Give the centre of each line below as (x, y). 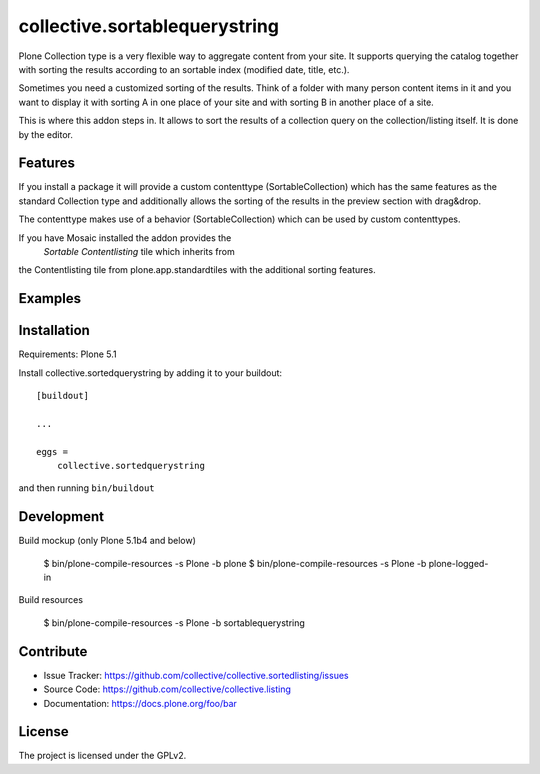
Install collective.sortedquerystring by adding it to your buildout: (150, 372)
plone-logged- (458, 563)
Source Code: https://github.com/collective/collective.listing (167, 689)
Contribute (53, 651)
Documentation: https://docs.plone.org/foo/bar (140, 703)
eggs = (52, 451)
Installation (54, 330)
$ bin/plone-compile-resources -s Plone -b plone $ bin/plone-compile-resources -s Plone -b (235, 563)
